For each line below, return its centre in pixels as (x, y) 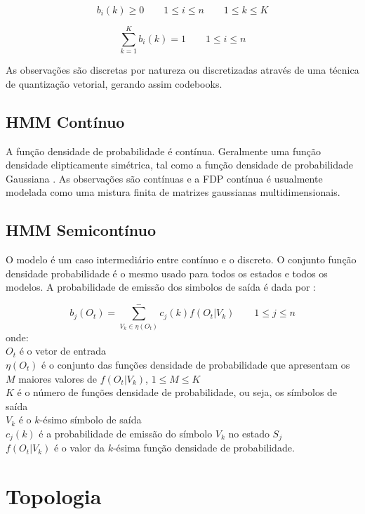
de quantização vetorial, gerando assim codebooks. (114, 83)
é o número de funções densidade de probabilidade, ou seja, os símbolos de (177, 392)
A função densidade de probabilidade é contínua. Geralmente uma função (164, 151)
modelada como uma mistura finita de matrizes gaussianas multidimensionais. (173, 192)
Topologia (54, 496)
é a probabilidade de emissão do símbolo (126, 433)
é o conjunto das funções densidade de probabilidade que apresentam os (196, 364)
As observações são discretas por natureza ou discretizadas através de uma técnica (182, 70)
